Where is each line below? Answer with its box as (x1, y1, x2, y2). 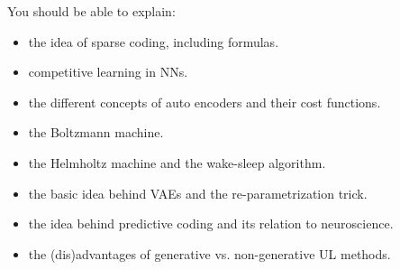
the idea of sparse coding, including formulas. (28, 32, 279, 51)
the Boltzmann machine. (28, 123, 164, 142)
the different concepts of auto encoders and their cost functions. (28, 92, 381, 111)
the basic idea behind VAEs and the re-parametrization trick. (28, 183, 368, 202)
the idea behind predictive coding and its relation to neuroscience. (28, 214, 394, 233)
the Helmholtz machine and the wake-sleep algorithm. (28, 153, 326, 172)
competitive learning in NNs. (28, 62, 188, 81)
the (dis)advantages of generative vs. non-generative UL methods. (28, 244, 391, 263)
